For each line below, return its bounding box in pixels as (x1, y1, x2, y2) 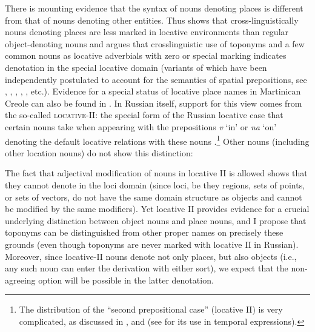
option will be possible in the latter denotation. (38, 273, 214, 286)
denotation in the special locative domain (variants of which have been (5, 61, 267, 73)
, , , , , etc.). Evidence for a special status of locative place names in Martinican (5, 85, 301, 98)
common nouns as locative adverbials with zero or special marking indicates (5, 49, 287, 62)
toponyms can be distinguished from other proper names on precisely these (5, 226, 283, 239)
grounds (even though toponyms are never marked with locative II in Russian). (5, 237, 299, 250)
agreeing (5, 273, 36, 286)
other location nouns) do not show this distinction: (5, 146, 193, 159)
